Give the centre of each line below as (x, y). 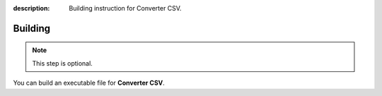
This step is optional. (63, 63)
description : (31, 8)
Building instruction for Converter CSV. (125, 8)
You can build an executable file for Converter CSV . (89, 83)
